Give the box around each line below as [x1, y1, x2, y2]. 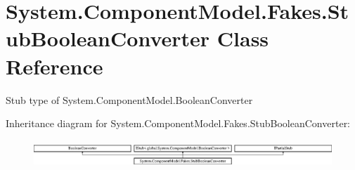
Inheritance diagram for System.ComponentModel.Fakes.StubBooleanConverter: [6, 116, 351, 131]
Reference [6, 51, 103, 80]
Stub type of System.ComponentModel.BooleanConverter [6, 92, 253, 107]
